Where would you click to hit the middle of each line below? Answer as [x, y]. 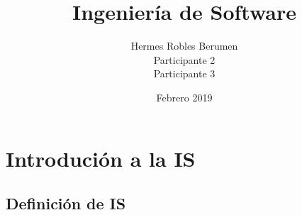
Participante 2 [184, 59]
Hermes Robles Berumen [184, 46]
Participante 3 [184, 73]
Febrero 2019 [184, 97]
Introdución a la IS [101, 158]
